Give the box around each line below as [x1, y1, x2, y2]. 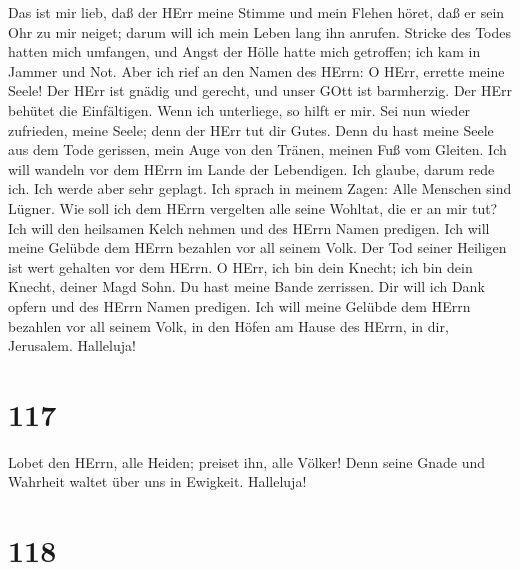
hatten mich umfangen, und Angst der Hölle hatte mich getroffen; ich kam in [8, 41, 481, 62]
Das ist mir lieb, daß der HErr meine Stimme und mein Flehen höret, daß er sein [8, 2, 505, 22]
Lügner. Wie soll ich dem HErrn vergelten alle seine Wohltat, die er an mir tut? [8, 197, 498, 218]
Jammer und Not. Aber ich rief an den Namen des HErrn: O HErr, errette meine [8, 60, 505, 81]
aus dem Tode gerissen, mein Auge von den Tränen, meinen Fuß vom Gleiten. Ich [8, 139, 507, 160]
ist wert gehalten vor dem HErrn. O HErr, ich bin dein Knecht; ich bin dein [8, 256, 473, 277]
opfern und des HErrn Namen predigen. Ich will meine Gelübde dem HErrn [8, 295, 471, 316]
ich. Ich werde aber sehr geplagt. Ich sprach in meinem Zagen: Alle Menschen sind [8, 178, 512, 199]
